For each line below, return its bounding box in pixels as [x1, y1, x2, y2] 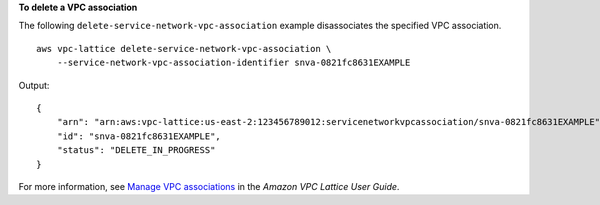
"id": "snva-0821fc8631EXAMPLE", [56, 130, 222, 142]
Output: [18, 79, 50, 91]
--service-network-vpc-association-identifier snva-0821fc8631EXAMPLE [56, 57, 411, 69]
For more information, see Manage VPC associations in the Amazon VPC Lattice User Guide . [18, 180, 400, 192]
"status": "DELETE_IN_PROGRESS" [56, 145, 216, 156]
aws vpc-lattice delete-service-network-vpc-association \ [36, 43, 332, 54]
